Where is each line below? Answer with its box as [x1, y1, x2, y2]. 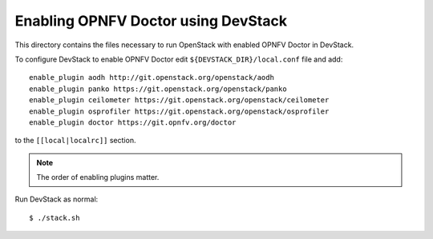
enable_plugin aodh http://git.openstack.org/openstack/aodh [29, 73, 274, 82]
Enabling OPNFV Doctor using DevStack [14, 12, 288, 30]
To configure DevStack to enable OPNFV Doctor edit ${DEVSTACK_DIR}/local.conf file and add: [14, 54, 343, 64]
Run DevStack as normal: [14, 194, 99, 204]
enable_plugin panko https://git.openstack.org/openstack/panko [29, 84, 288, 94]
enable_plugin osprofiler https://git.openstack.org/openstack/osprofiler [29, 106, 330, 116]
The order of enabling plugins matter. [36, 173, 160, 182]
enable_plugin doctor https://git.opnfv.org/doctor [29, 118, 237, 127]
